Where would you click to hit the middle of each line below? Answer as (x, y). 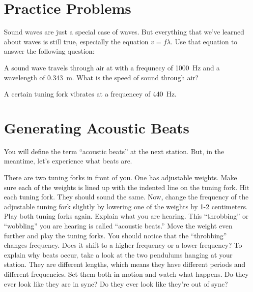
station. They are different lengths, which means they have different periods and (125, 264)
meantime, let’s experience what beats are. (68, 161)
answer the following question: (49, 51)
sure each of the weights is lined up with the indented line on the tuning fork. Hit (127, 187)
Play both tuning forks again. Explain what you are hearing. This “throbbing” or (126, 216)
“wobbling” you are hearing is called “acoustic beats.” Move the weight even (118, 225)
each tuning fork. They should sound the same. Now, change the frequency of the (126, 197)
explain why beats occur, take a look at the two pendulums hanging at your (118, 254)
